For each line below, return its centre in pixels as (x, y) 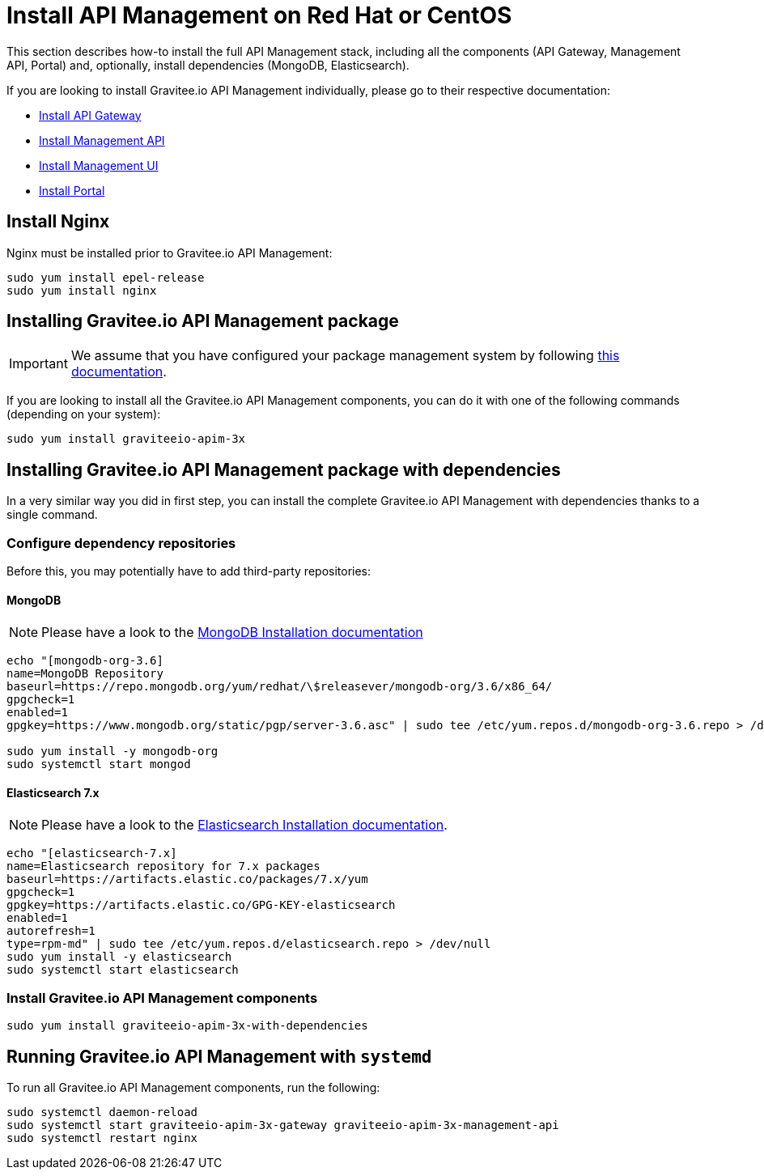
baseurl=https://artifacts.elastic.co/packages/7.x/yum (187, 879)
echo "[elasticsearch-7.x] (92, 853)
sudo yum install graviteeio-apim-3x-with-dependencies (187, 1026)
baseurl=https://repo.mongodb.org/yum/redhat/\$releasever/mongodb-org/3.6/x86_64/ (280, 687)
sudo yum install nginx (82, 290)
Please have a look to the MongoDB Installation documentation (232, 633)
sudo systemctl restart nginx (102, 1138)
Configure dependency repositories (121, 543)
